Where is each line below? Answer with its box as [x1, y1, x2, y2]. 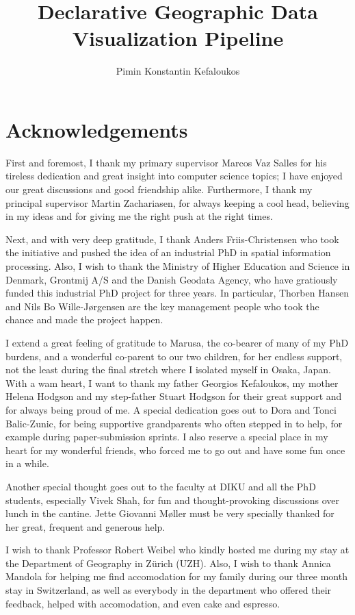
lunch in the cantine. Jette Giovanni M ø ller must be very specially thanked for [5, 506, 334, 520]
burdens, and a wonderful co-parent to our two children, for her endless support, [5, 349, 343, 363]
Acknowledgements [5, 115, 188, 143]
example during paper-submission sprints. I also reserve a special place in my [5, 429, 328, 444]
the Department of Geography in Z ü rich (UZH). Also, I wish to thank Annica [5, 555, 331, 570]
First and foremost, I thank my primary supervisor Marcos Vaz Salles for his [5, 155, 327, 169]
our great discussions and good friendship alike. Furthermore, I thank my [5, 182, 313, 197]
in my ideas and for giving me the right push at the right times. [5, 209, 273, 223]
